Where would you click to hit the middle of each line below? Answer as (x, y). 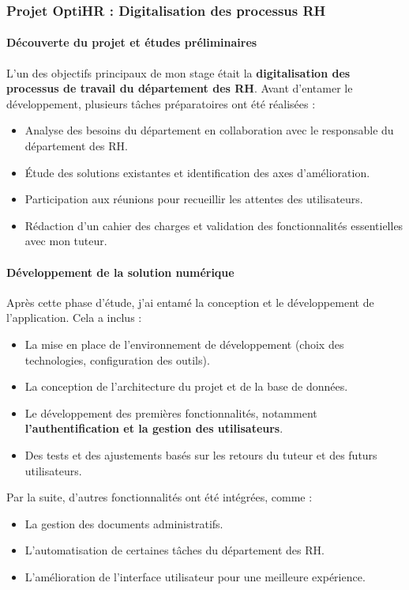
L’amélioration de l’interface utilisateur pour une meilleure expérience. (195, 576)
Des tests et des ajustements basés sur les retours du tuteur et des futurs (201, 454)
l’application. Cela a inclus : (74, 318)
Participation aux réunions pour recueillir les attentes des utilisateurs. (194, 199)
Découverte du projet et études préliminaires (132, 42)
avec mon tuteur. (66, 241)
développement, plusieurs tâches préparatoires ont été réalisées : (161, 103)
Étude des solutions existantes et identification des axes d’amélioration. (197, 172)
